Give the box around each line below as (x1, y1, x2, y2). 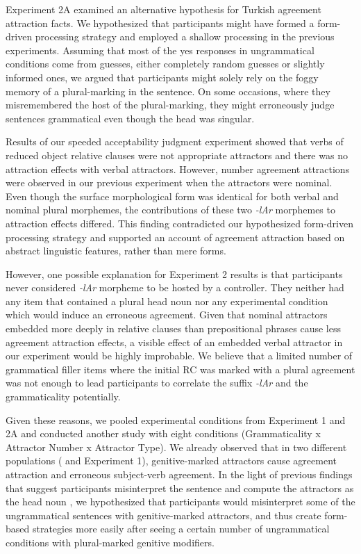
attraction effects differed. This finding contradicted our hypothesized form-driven (6, 215, 353, 230)
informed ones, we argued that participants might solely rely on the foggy (6, 70, 319, 84)
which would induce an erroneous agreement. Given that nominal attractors (6, 307, 328, 322)
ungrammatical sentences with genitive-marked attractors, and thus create (6, 507, 321, 522)
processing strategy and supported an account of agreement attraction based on (6, 229, 345, 244)
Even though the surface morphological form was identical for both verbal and (6, 188, 339, 203)
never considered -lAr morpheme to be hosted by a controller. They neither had (6, 280, 344, 295)
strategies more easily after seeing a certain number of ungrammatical (32, 521, 330, 536)
